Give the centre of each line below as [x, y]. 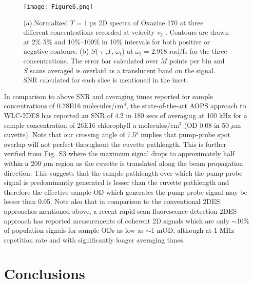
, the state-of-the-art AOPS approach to [186, 106]
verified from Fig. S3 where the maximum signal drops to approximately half [119, 153]
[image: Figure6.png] [58, 7]
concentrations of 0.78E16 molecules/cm [64, 106]
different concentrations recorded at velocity [89, 32]
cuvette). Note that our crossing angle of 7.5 [70, 134]
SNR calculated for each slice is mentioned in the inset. [106, 80]
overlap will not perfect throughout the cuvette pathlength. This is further [115, 144]
